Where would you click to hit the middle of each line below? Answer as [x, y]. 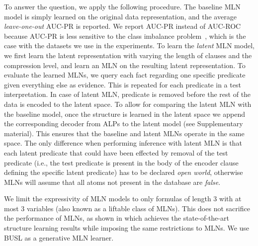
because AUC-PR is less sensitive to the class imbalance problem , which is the [125, 36]
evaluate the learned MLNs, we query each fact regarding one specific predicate [125, 75]
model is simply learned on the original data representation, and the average [120, 16]
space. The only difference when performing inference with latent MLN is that [123, 143]
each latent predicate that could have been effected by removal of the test [116, 152]
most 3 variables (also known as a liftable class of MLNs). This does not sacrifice [127, 208]
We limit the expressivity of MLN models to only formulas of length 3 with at [123, 199]
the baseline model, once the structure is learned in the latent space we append [125, 114]
